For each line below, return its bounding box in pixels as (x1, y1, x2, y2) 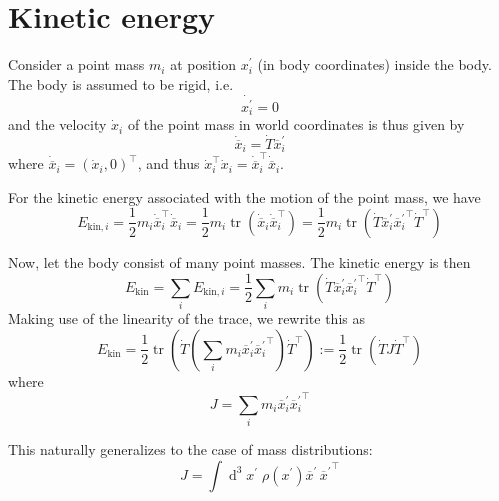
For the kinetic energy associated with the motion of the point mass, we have (8, 186, 481, 207)
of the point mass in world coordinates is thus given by (127, 114, 465, 135)
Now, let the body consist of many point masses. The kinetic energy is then (8, 251, 471, 272)
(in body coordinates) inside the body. (257, 54, 492, 75)
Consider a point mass (8, 54, 145, 75)
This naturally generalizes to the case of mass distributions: (8, 439, 373, 460)
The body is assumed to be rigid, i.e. (8, 73, 234, 94)
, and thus (137, 153, 200, 174)
